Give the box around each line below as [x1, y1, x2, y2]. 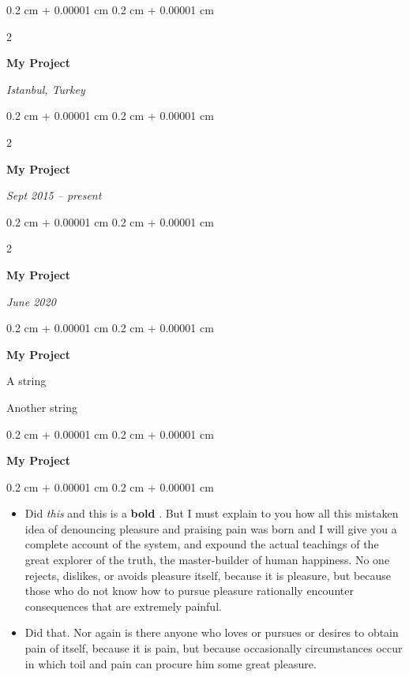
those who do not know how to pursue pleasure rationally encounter [24, 582, 354, 599]
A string [6, 372, 47, 389]
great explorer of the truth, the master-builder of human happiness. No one [24, 552, 390, 568]
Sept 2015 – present [6, 187, 102, 204]
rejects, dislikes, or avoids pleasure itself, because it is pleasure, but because [24, 567, 392, 583]
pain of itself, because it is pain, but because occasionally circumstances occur [24, 640, 403, 656]
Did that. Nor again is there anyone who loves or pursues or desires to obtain [24, 624, 399, 641]
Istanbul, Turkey [6, 80, 85, 97]
